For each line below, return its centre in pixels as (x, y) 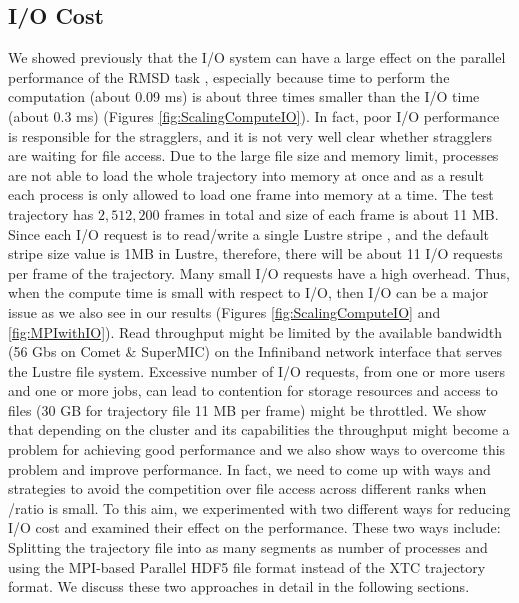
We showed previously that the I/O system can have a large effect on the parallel (257, 57)
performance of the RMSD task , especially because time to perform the (229, 76)
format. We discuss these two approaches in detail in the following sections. (239, 586)
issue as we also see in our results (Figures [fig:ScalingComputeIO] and (224, 311)
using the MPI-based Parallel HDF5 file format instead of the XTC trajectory (247, 566)
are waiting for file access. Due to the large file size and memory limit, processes (253, 155)
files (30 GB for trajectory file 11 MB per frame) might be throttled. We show (247, 409)
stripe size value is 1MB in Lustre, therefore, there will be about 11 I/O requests (255, 253)
